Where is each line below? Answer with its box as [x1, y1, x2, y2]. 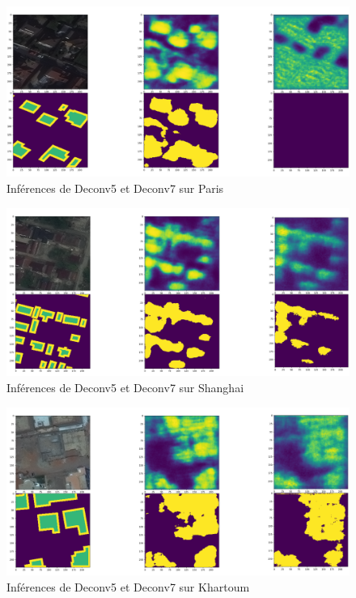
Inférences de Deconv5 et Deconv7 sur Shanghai [6, 378, 244, 395]
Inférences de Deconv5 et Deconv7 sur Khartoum [6, 579, 250, 596]
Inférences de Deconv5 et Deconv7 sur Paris [6, 179, 224, 196]
